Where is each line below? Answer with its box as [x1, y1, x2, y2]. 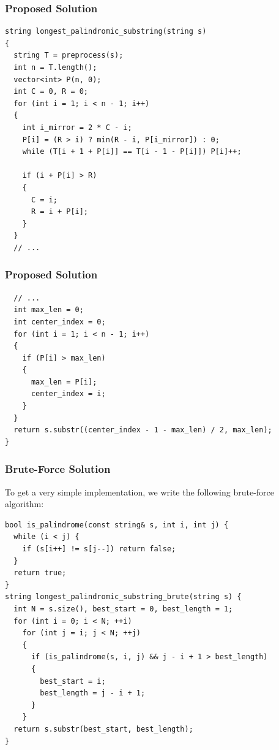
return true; [13, 568, 67, 578]
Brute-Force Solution [5, 461, 111, 476]
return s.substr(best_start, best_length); [13, 724, 193, 733]
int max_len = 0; [13, 305, 84, 315]
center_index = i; [31, 389, 106, 399]
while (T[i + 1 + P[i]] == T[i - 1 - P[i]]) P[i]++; [22, 147, 242, 156]
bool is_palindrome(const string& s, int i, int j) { [5, 520, 229, 529]
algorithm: [5, 497, 44, 510]
